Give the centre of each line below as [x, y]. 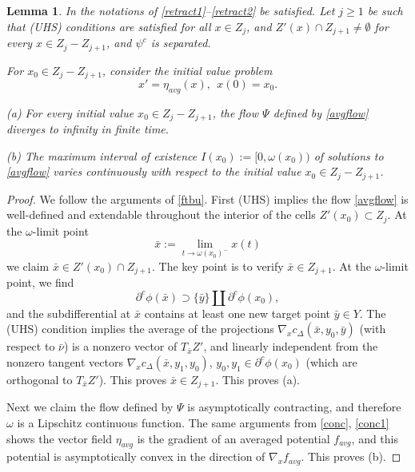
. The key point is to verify [218, 266]
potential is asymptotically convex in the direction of [136, 456]
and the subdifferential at [69, 313]
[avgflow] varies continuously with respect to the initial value [154, 171]
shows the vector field [60, 438]
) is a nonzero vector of [120, 346]
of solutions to [349, 155]
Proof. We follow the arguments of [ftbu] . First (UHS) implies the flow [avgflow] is [207, 198]
